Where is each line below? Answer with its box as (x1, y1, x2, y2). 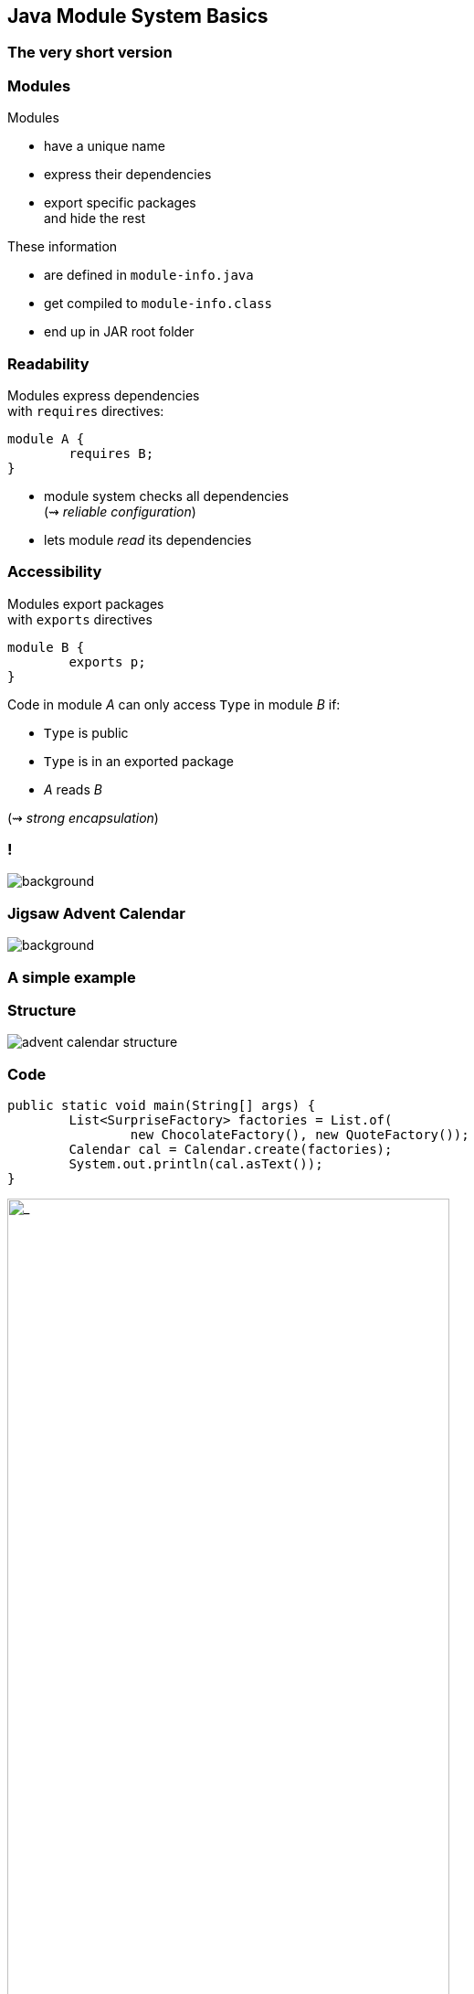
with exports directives (7, 611, 153, 627)
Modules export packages (7, 595, 164, 612)
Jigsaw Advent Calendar (7, 903, 185, 922)
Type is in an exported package (44, 752, 234, 769)
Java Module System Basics (7, 5, 269, 27)
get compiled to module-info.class (44, 295, 273, 312)
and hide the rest (44, 210, 146, 227)
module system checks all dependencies (44, 487, 290, 504)
